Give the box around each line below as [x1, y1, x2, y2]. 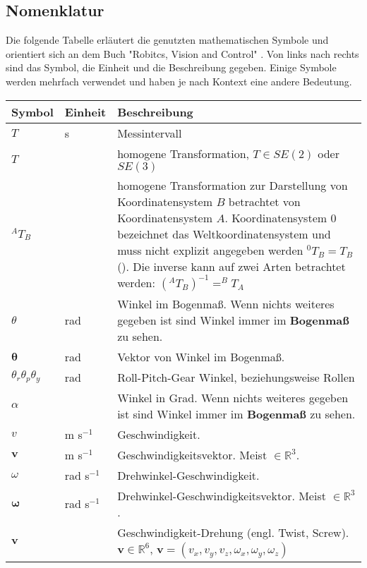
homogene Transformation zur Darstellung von [117, 176, 348, 193]
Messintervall [117, 124, 182, 141]
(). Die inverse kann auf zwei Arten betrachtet [117, 258, 346, 274]
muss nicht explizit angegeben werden [117, 241, 303, 258]
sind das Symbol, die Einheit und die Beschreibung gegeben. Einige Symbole [6, 60, 337, 75]
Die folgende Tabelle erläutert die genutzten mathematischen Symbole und [6, 32, 329, 47]
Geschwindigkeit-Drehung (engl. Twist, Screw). [117, 524, 349, 540]
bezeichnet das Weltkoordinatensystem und [117, 225, 331, 242]
